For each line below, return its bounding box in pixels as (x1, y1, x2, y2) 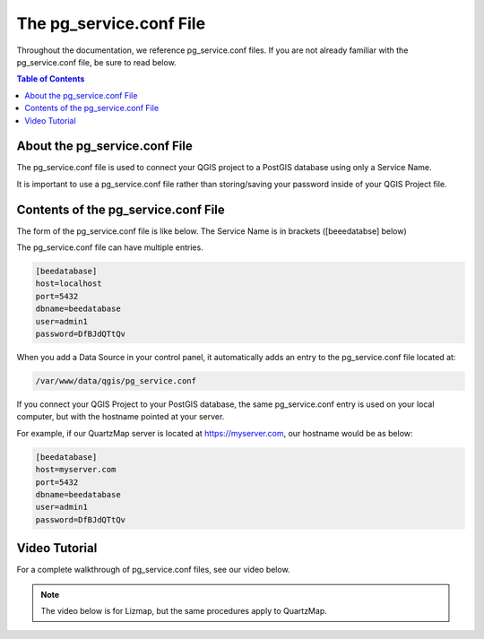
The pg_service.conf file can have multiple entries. (16, 242, 203, 253)
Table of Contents (16, 73, 85, 84)
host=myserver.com (35, 464, 117, 475)
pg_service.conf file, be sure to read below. (16, 56, 177, 67)
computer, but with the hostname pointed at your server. (16, 411, 225, 422)
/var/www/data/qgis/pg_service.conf (35, 376, 197, 385)
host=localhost (35, 279, 102, 289)
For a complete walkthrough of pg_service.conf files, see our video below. (16, 565, 290, 575)
